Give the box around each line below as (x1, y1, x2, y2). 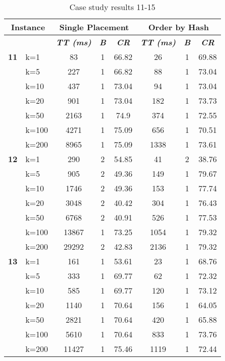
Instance (11, 21, 45, 33)
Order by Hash (148, 21, 209, 33)
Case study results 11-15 (69, 1, 156, 13)
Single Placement (59, 21, 129, 33)
